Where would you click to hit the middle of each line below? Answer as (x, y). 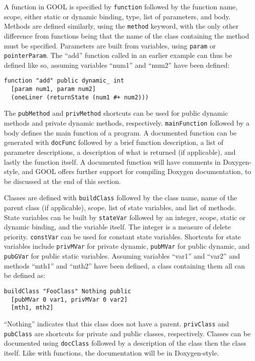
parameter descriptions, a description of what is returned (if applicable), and (120, 152)
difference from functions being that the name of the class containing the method (127, 35)
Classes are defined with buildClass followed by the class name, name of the (121, 198)
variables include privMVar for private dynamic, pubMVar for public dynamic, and (127, 246)
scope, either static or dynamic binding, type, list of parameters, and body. (117, 16)
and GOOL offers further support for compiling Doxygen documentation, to (137, 171)
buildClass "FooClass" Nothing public (68, 291)
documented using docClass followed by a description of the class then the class (125, 343)
